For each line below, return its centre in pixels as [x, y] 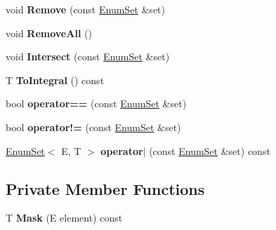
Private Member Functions [105, 188]
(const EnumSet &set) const [210, 150]
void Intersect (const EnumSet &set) [88, 56]
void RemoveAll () [49, 33]
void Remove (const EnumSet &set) [85, 9]
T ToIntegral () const [55, 80]
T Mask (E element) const [64, 218]
